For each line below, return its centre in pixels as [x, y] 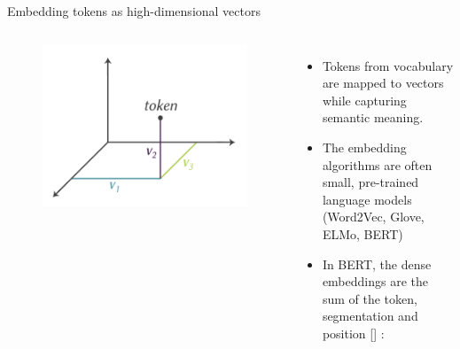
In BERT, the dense [377, 264]
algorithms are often [377, 164]
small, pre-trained [370, 182]
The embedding [364, 147]
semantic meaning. [373, 117]
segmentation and [370, 316]
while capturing [364, 100]
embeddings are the [375, 281]
